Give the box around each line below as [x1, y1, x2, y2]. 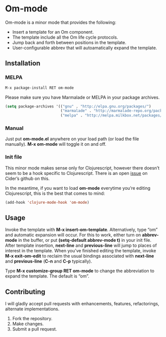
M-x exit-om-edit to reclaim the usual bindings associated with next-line [5, 253, 154, 259]
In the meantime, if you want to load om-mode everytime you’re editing [5, 185, 151, 191]
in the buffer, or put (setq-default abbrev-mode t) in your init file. [18, 237, 152, 243]
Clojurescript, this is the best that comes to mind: [5, 190, 105, 196]
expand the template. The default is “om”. [5, 273, 89, 279]
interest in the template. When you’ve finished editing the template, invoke [5, 248, 157, 254]
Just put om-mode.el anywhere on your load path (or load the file [5, 136, 139, 142]
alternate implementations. [5, 306, 60, 312]
